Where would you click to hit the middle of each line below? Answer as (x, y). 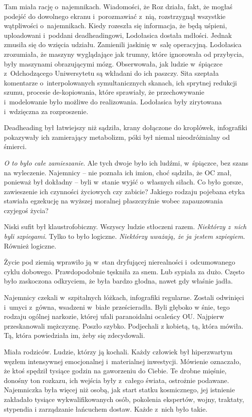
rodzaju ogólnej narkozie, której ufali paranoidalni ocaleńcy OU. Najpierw (114, 316)
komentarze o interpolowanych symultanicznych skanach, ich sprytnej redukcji (120, 82)
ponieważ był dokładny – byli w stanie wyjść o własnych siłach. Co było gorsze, (124, 182)
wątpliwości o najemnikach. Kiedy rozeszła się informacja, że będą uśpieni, (116, 25)
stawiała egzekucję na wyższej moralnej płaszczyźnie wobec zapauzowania (113, 201)
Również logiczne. (30, 245)
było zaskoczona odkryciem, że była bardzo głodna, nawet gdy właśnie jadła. (118, 281)
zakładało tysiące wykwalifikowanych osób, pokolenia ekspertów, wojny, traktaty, (124, 399)
